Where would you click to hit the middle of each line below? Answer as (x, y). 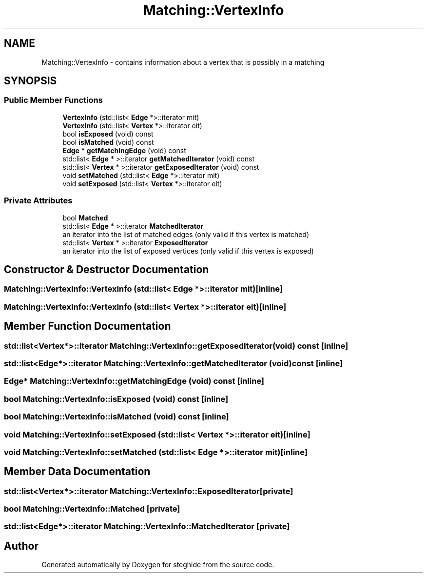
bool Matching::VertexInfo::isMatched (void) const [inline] (116, 417)
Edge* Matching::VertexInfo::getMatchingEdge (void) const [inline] (134, 381)
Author (21, 546)
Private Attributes (38, 201)
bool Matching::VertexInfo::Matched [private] (92, 509)
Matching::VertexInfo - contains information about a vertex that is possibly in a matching (183, 62)
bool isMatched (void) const (108, 142)
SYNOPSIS (30, 81)
